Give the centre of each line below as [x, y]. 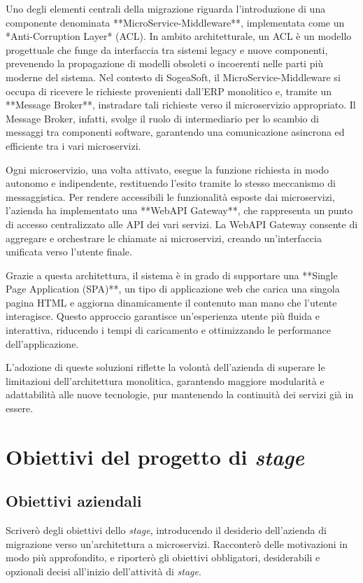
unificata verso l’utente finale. [69, 252]
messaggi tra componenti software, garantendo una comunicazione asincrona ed [175, 132]
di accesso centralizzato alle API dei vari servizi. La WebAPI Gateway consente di [182, 224]
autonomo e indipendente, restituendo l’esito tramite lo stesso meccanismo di [171, 183]
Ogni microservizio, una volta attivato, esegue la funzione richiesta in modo [167, 169]
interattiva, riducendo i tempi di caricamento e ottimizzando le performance [168, 330]
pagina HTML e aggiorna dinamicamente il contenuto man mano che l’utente [171, 302]
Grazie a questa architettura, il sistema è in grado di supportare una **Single [172, 275]
